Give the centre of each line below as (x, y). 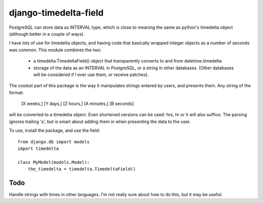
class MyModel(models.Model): (54, 162)
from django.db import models (54, 142)
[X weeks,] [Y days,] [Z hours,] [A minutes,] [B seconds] (77, 104)
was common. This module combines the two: (55, 50)
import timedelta (38, 149)
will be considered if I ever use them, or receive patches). (91, 74)
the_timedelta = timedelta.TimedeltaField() (82, 169)
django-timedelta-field (56, 13)
